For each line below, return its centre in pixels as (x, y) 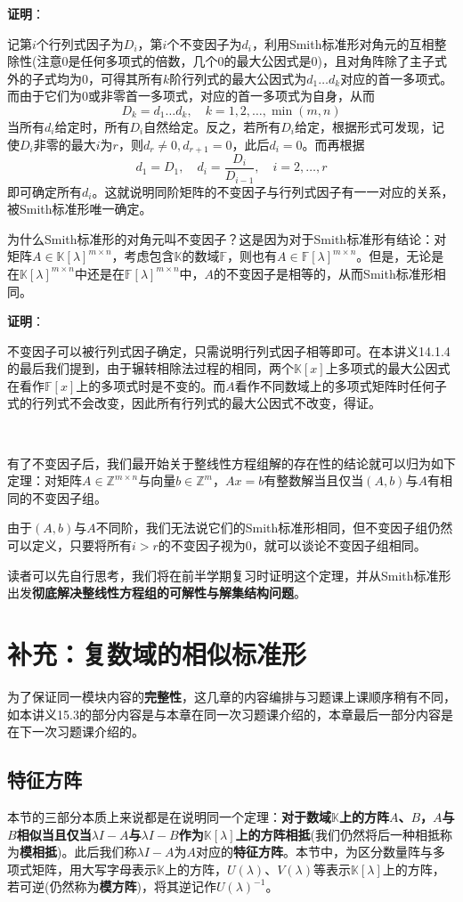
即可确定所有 (45, 191)
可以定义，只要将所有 (69, 545)
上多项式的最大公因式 (388, 368)
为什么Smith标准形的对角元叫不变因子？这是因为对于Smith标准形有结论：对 (227, 238)
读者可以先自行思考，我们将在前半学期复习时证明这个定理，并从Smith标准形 (229, 575)
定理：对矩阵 (45, 480)
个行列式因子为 (80, 43)
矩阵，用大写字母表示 (94, 869)
